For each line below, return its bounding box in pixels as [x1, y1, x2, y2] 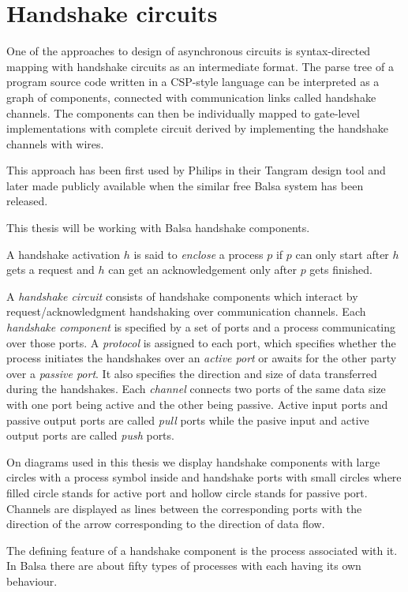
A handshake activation [6, 245, 120, 262]
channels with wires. [6, 135, 104, 152]
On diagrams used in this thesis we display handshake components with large [6, 453, 380, 470]
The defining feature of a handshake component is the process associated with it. [6, 541, 398, 558]
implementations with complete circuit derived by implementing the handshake [6, 120, 389, 137]
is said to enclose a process [133, 245, 264, 262]
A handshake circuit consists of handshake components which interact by [6, 287, 358, 304]
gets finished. [309, 261, 372, 278]
